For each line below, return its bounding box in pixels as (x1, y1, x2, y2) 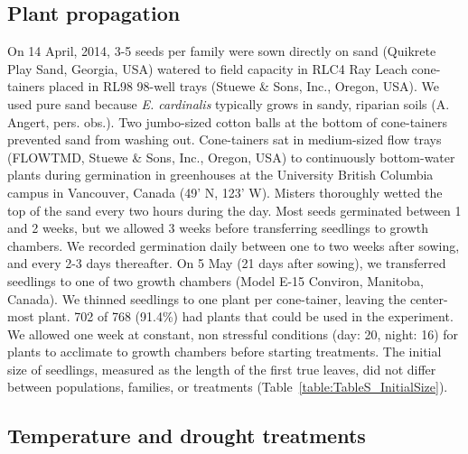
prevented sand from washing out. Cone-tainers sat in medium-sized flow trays (7, 130, 442, 149)
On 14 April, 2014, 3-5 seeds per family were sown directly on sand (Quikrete (7, 42, 436, 60)
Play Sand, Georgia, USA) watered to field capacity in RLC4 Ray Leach (7, 59, 407, 78)
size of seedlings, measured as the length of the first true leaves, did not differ (7, 359, 436, 378)
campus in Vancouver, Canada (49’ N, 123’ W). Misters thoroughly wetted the (7, 182, 443, 201)
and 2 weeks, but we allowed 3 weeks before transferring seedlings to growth (7, 218, 429, 237)
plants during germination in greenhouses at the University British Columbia (7, 165, 434, 184)
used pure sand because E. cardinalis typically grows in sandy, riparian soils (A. (7, 94, 450, 113)
